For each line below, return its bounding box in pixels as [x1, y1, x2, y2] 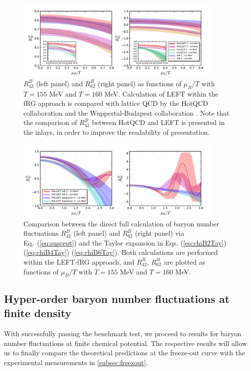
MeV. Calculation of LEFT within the [104, 88, 219, 99]
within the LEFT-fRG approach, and [23, 256, 135, 267]
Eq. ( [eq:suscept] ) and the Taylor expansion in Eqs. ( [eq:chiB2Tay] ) [23, 237, 227, 247]
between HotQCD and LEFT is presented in [91, 117, 225, 127]
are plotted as [163, 256, 205, 267]
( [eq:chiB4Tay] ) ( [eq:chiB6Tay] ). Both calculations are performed [23, 247, 218, 257]
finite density [4, 305, 71, 321]
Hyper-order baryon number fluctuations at [4, 291, 230, 306]
